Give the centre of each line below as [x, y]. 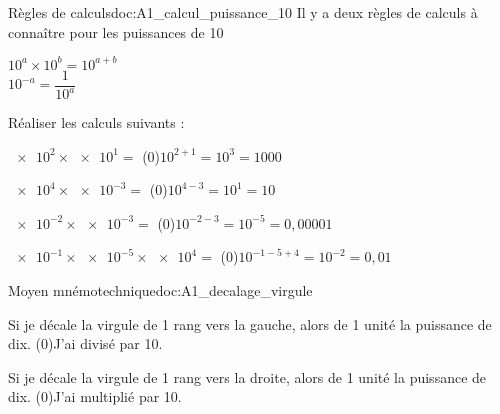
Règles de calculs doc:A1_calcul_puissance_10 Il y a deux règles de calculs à [243, 12]
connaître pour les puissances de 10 [116, 31]
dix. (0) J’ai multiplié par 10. [95, 396]
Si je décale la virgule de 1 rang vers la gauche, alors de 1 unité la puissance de [250, 323]
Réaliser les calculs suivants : [96, 122]
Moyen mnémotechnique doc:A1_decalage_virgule [160, 290]
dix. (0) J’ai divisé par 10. [85, 343]
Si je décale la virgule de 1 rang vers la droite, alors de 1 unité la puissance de [247, 376]
